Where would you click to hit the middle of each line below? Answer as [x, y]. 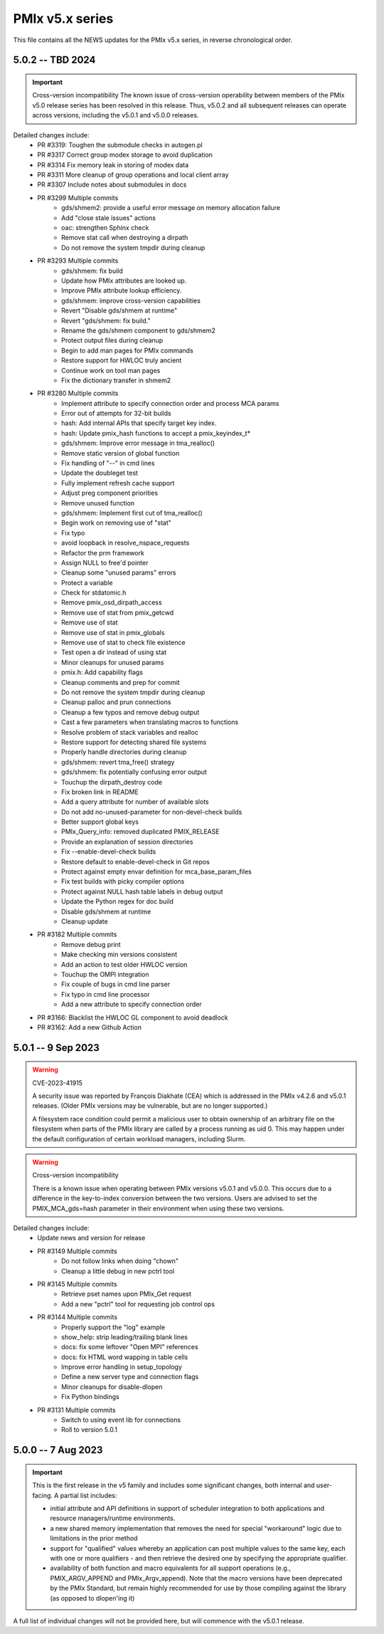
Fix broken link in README [100, 792]
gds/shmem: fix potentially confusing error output [134, 772]
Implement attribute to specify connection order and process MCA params [170, 403]
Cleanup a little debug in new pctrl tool [118, 1271]
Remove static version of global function [121, 453]
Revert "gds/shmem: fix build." [106, 320]
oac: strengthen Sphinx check [105, 228]
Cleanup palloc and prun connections [116, 702]
